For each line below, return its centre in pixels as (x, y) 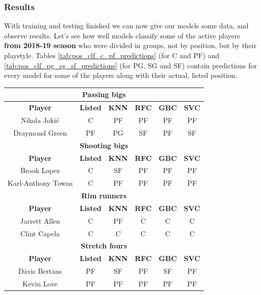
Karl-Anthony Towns (40, 183)
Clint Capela (40, 233)
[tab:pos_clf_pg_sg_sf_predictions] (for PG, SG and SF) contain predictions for (130, 65)
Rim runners (104, 196)
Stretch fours (104, 246)
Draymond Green (40, 132)
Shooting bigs (104, 145)
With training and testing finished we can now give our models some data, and (126, 26)
